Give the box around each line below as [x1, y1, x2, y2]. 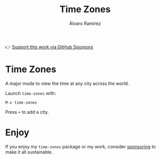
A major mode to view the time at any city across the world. [5, 80, 129, 86]
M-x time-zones [5, 100, 37, 105]
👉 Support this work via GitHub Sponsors [5, 44, 94, 50]
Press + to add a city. [5, 109, 49, 115]
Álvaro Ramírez [69, 20, 101, 26]
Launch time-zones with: [5, 90, 56, 96]
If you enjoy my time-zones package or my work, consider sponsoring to [5, 143, 156, 149]
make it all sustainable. [5, 149, 53, 155]
